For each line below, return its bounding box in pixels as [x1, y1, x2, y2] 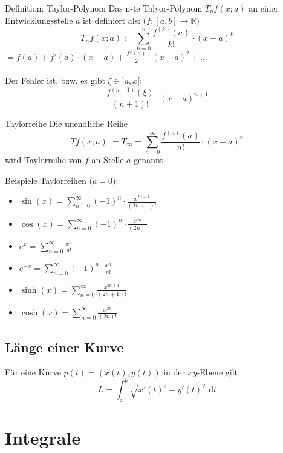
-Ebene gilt [197, 366, 238, 378]
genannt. [134, 153, 166, 166]
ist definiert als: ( [83, 13, 147, 26]
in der [163, 366, 185, 378]
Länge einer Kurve [5, 337, 124, 356]
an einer [249, 2, 279, 14]
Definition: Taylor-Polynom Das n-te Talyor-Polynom [5, 2, 203, 14]
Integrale [5, 425, 81, 450]
